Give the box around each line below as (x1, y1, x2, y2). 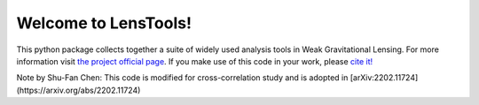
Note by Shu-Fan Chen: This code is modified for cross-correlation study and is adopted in (16, 72, 349, 83)
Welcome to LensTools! (16, 13, 192, 33)
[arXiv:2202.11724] (349, 72, 419, 83)
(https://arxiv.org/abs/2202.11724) (16, 85, 141, 95)
